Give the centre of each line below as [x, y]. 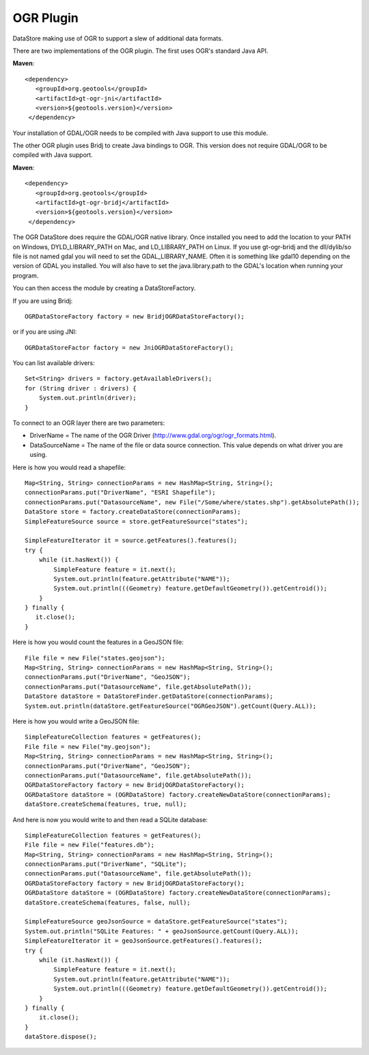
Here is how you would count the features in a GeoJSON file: [98, 642]
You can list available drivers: [54, 363]
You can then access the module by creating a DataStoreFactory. [104, 288]
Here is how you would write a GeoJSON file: [76, 721]
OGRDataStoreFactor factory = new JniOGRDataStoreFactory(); [129, 347]
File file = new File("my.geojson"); [88, 746]
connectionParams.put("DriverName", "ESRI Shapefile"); [120, 493]
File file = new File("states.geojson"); [95, 658]
